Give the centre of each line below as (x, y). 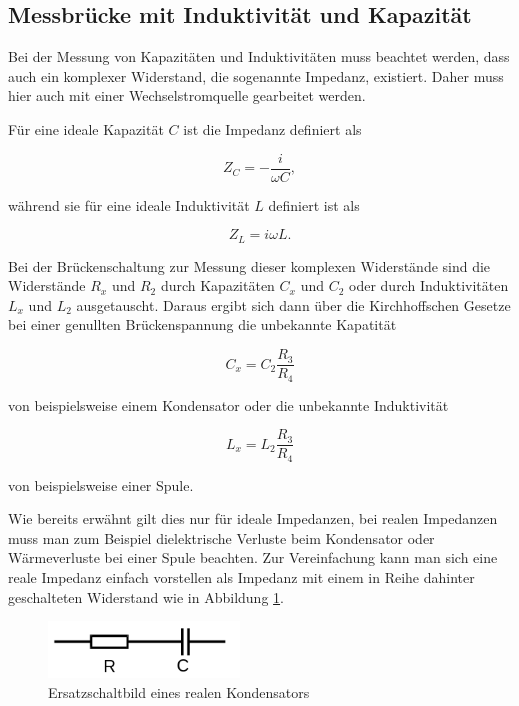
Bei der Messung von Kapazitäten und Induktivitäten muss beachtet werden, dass (259, 56)
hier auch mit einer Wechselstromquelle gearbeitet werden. (187, 95)
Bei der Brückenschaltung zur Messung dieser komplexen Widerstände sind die (249, 265)
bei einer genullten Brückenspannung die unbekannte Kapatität (202, 324)
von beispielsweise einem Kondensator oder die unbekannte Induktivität (228, 404)
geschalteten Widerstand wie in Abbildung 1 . (146, 596)
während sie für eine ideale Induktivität (129, 204)
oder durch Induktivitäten (429, 285)
